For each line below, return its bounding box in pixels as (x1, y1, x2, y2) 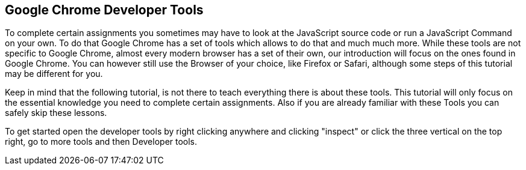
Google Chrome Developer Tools (5, 2, 204, 17)
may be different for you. (5, 68, 103, 79)
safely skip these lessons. (5, 108, 107, 118)
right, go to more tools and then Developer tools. (5, 136, 198, 147)
